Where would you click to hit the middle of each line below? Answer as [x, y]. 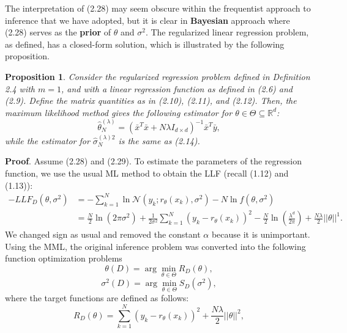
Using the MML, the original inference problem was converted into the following [155, 246]
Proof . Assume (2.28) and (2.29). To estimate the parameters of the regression [153, 161]
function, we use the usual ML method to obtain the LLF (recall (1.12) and [147, 173]
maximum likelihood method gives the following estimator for [119, 112]
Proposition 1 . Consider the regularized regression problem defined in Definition [158, 76]
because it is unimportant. [261, 234]
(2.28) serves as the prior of [58, 32]
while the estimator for [47, 140]
